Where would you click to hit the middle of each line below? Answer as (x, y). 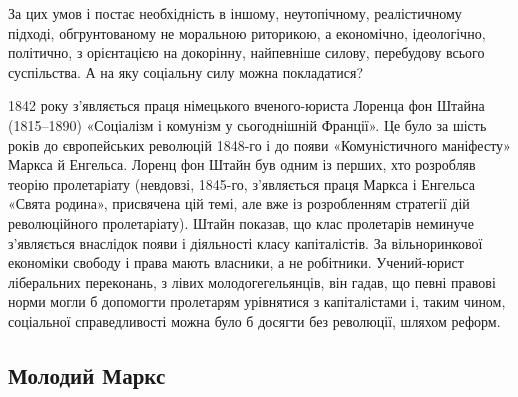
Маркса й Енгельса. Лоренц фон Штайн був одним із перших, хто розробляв (242, 164)
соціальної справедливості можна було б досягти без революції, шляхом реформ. (254, 320)
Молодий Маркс (87, 374)
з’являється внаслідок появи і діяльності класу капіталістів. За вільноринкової (245, 242)
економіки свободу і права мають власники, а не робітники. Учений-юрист (236, 262)
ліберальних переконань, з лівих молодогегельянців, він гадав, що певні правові (252, 281)
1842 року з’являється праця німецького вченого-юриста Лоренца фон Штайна (246, 105)
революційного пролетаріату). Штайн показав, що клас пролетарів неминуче (241, 222)
